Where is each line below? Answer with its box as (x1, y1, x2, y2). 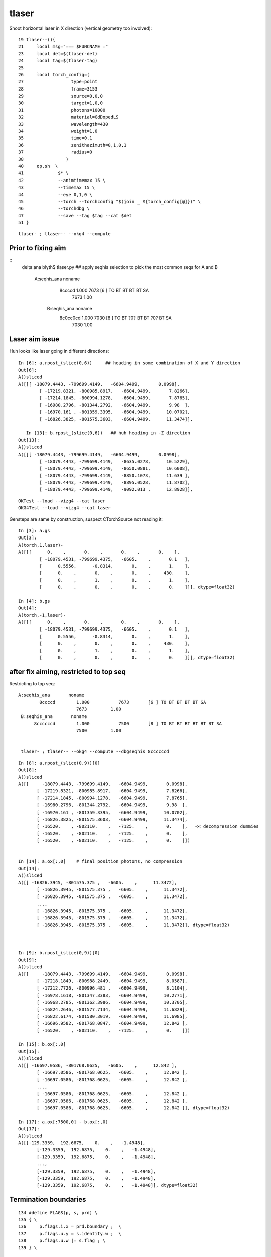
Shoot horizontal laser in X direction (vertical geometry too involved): (9, 25, 152, 31)
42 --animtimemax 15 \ (18, 177, 106, 183)
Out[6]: (18, 367, 37, 373)
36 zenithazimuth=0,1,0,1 (18, 142, 127, 148)
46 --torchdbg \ (18, 206, 90, 211)
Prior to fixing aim (9, 244, 66, 252)
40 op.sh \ (18, 163, 58, 169)
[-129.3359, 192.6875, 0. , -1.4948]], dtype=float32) (37, 1182, 198, 1188)
